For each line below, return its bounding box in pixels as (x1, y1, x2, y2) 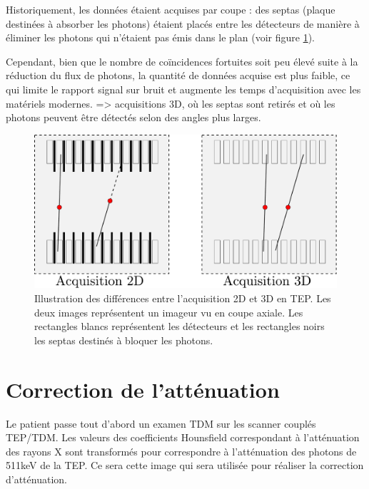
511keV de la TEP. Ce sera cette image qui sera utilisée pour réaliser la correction (6, 458, 364, 473)
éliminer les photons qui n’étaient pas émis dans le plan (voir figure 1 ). (6, 30, 315, 45)
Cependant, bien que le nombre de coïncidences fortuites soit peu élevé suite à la (6, 53, 358, 68)
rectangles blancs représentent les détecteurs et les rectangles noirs (34, 319, 325, 334)
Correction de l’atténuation (6, 374, 280, 403)
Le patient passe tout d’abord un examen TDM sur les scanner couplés (6, 416, 316, 431)
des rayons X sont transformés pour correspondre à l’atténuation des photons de (6, 443, 357, 458)
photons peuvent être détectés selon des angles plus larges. (6, 110, 261, 125)
